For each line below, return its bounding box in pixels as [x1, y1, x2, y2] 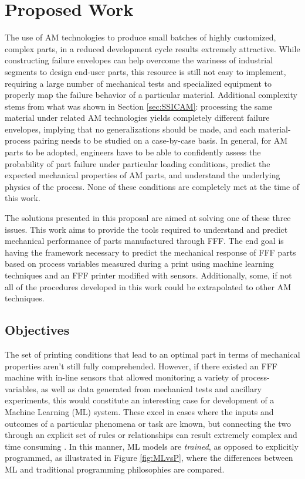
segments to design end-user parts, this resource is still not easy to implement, [5, 65, 286, 77]
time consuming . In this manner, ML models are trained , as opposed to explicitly [5, 440, 299, 452]
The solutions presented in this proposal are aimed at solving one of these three [5, 212, 291, 224]
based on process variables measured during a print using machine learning [5, 257, 274, 270]
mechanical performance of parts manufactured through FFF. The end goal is [5, 235, 284, 247]
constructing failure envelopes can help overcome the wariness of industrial [5, 54, 273, 66]
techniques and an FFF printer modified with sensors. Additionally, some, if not [5, 269, 292, 281]
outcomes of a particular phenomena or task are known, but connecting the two [5, 417, 291, 429]
